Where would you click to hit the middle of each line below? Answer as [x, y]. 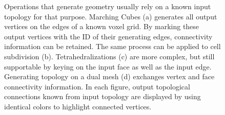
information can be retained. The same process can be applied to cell [113, 46]
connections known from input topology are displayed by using [103, 96]
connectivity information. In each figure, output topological [97, 86]
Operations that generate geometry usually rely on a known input [108, 6]
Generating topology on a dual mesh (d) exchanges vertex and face [109, 76]
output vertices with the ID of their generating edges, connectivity [108, 36]
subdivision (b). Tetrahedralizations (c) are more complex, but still [109, 56]
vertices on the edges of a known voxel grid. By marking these [102, 26]
